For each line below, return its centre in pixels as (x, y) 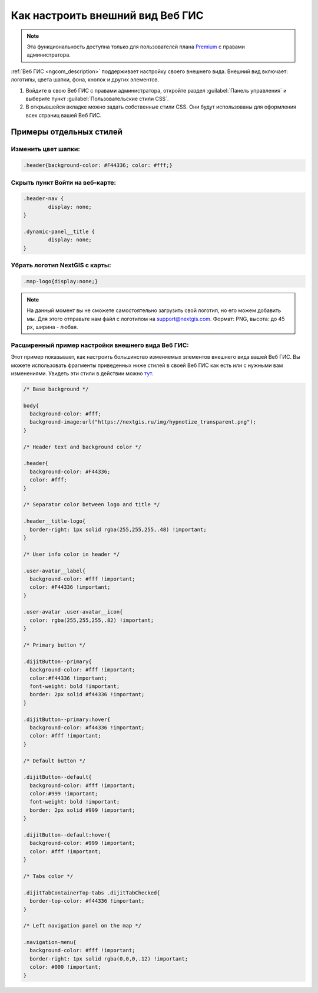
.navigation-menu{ (50, 942)
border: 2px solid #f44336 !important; (87, 694)
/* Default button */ (54, 761)
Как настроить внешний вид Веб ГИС (107, 15)
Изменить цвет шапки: (46, 149)
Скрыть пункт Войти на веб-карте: (64, 182)
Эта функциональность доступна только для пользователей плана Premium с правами (136, 47)
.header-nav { (44, 199)
